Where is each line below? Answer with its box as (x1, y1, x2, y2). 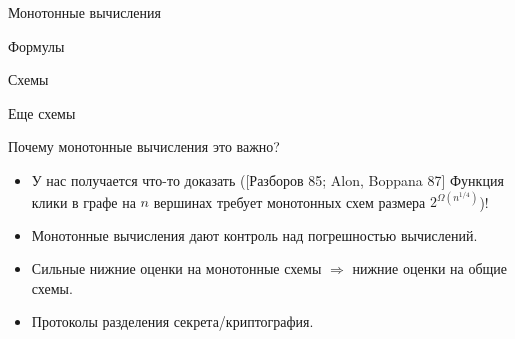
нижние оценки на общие (352, 258, 508, 279)
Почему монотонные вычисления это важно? (8, 136, 280, 157)
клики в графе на (31, 191, 136, 212)
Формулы (8, 35, 65, 56)
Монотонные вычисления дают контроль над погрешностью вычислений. (31, 224, 478, 245)
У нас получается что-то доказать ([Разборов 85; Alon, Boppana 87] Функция (31, 169, 504, 190)
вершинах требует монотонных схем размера (153, 191, 426, 212)
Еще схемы (8, 102, 76, 123)
